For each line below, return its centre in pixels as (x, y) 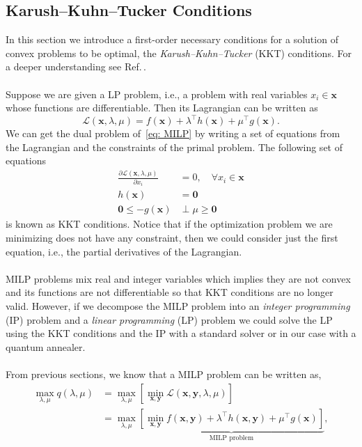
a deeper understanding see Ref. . (76, 66)
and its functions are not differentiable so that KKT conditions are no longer (170, 292)
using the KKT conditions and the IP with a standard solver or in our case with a (181, 333)
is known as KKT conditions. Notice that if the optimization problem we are (169, 224)
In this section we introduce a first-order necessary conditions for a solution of (172, 39)
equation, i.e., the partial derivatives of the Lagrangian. (124, 251)
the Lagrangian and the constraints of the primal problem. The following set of (174, 147)
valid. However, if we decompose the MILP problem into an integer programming (178, 306)
